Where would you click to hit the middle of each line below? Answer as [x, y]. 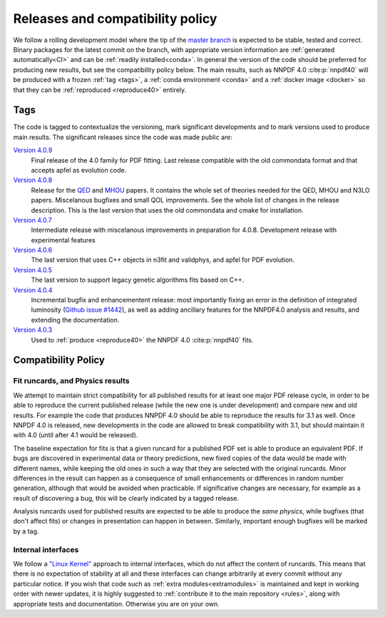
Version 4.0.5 [33, 270]
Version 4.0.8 [33, 180]
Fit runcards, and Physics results [71, 381]
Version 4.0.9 [33, 151]
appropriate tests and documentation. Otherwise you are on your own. [117, 603]
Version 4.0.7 [33, 220]
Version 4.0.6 [33, 250]
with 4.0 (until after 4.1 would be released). [76, 435]
